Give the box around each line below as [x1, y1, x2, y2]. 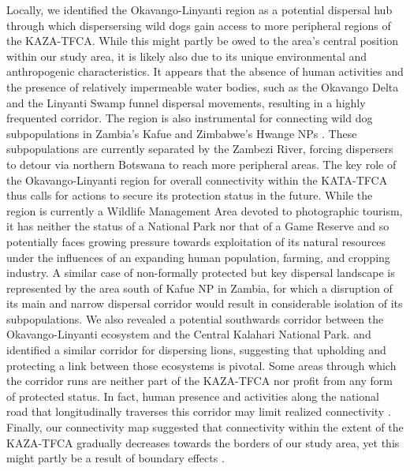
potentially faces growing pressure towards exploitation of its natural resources [6, 233, 386, 249]
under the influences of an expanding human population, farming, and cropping [6, 249, 390, 265]
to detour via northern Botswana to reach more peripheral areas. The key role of [6, 155, 397, 172]
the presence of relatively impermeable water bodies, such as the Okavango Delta [6, 78, 399, 95]
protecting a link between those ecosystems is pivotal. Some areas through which [6, 357, 397, 373]
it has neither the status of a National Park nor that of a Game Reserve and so [6, 218, 389, 234]
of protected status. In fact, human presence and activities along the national [6, 387, 379, 404]
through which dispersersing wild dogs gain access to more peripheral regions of [6, 17, 391, 33]
